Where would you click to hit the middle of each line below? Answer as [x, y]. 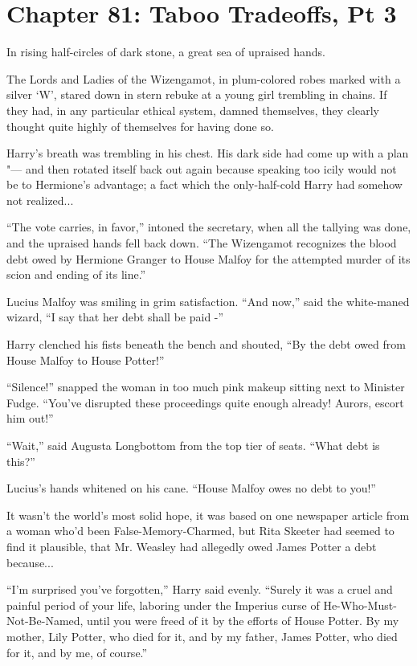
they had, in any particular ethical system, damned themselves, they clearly [193, 110]
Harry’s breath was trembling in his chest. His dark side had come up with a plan [208, 153]
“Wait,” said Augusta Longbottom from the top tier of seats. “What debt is [193, 445]
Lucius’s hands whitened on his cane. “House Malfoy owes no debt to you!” [191, 488]
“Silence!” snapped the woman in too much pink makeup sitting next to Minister [206, 387]
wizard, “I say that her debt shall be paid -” [115, 317]
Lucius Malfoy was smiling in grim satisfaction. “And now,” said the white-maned [208, 301]
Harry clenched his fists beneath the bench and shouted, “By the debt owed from [206, 344]
